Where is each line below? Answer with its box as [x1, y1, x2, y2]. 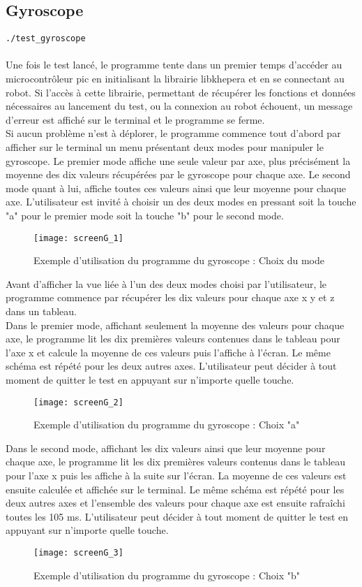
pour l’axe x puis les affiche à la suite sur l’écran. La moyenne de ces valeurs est [6, 468, 347, 483]
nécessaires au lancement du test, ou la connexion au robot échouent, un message [6, 99, 353, 113]
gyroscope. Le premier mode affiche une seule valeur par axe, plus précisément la [6, 153, 351, 168]
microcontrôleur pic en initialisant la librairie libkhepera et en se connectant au [6, 71, 345, 86]
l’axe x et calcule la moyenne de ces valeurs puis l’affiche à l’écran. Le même [6, 345, 331, 359]
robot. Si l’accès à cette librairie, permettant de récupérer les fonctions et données [6, 85, 356, 99]
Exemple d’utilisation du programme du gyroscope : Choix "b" [33, 567, 300, 582]
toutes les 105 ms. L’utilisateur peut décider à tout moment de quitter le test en [6, 509, 349, 523]
